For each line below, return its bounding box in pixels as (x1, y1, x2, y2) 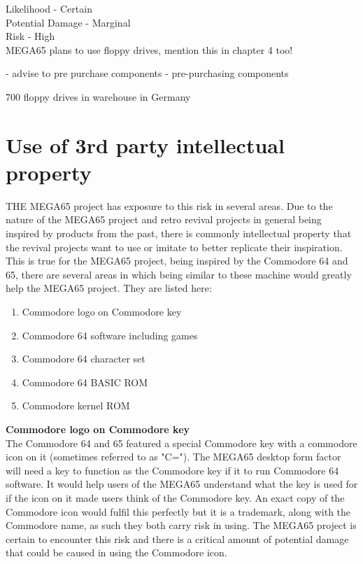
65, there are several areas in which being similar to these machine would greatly (6, 267, 352, 281)
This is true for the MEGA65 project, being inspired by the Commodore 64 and (6, 253, 348, 268)
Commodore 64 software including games (22, 327, 198, 342)
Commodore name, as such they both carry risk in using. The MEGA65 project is (6, 518, 357, 533)
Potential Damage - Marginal (6, 15, 131, 29)
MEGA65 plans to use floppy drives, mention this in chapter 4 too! (6, 42, 293, 57)
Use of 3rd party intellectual (6, 130, 285, 159)
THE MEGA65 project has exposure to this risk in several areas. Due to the (6, 198, 333, 213)
